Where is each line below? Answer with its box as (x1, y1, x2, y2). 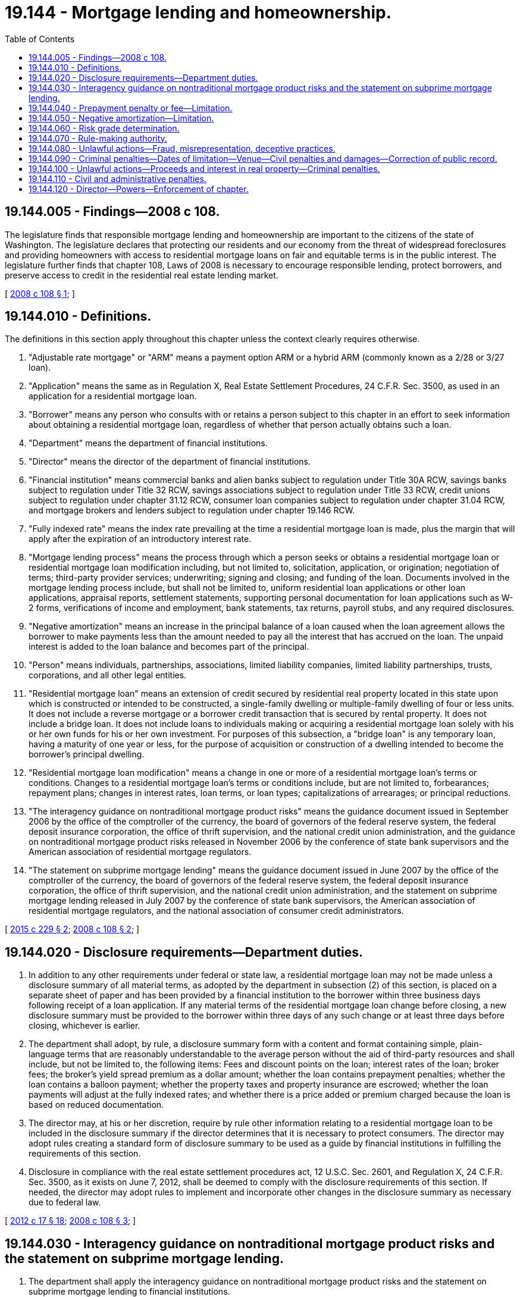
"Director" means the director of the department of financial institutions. (29, 456, 311, 467)
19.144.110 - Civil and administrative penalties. (29, 173, 206, 184)
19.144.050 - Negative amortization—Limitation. (29, 112, 214, 123)
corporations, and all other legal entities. (29, 670, 187, 681)
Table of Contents (5, 33, 75, 44)
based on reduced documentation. (29, 1099, 164, 1110)
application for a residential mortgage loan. (29, 391, 197, 402)
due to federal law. (29, 1197, 101, 1208)
